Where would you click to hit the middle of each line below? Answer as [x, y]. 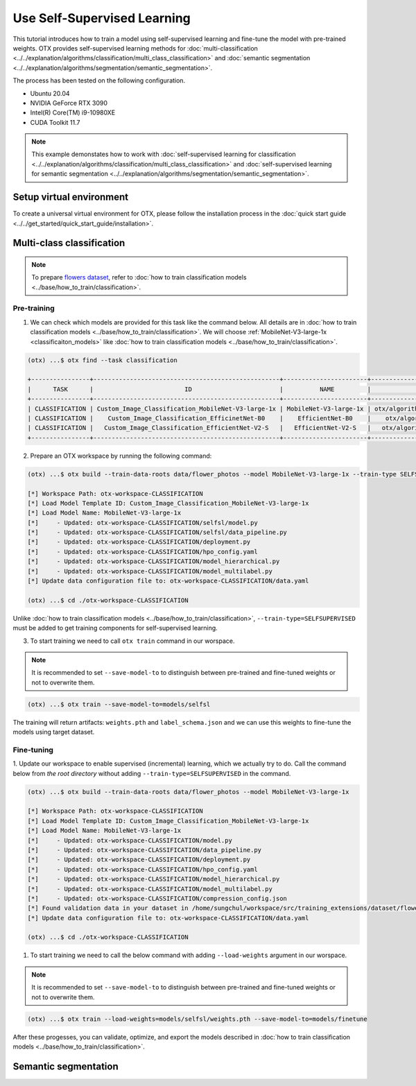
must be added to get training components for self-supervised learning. [115, 628]
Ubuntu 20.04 [50, 93]
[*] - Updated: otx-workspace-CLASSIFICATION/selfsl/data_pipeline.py [157, 533]
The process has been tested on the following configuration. [99, 80]
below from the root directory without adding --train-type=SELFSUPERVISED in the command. [152, 773]
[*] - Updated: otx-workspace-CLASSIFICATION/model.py [130, 840]
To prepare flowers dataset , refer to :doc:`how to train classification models [139, 277]
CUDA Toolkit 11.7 [55, 122]
